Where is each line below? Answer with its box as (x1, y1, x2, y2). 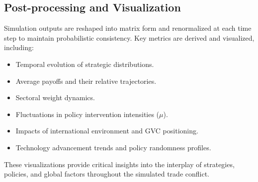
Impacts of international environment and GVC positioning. (15, 125, 198, 136)
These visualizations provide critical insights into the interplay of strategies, (4, 159, 235, 169)
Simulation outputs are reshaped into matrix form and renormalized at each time (4, 23, 252, 33)
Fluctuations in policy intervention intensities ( (15, 109, 160, 119)
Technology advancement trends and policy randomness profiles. (15, 142, 211, 152)
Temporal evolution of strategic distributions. (15, 59, 154, 69)
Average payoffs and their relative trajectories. (15, 75, 157, 86)
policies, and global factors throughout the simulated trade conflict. (4, 169, 209, 179)
